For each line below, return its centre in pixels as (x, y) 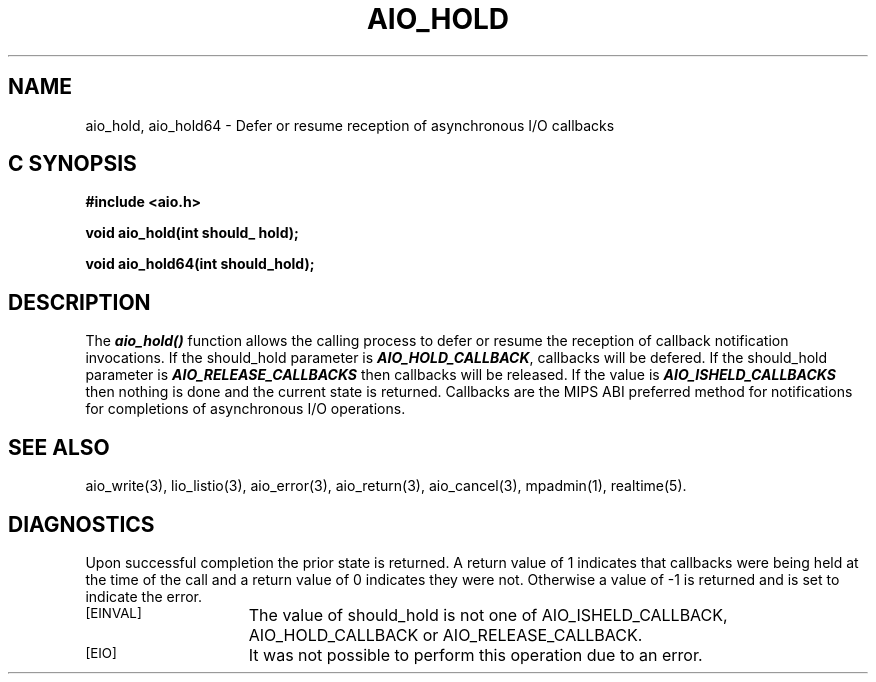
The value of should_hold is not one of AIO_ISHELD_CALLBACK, (488, 614)
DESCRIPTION (79, 302)
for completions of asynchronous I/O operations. (245, 409)
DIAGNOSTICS (81, 524)
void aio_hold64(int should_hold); (200, 264)
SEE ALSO (59, 447)
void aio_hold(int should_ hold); (192, 233)
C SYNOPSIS (72, 164)
